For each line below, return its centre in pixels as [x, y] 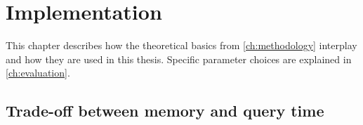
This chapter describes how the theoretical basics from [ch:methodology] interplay [181, 45]
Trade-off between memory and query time [165, 111]
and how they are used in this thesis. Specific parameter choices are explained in [179, 59]
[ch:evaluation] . [38, 73]
